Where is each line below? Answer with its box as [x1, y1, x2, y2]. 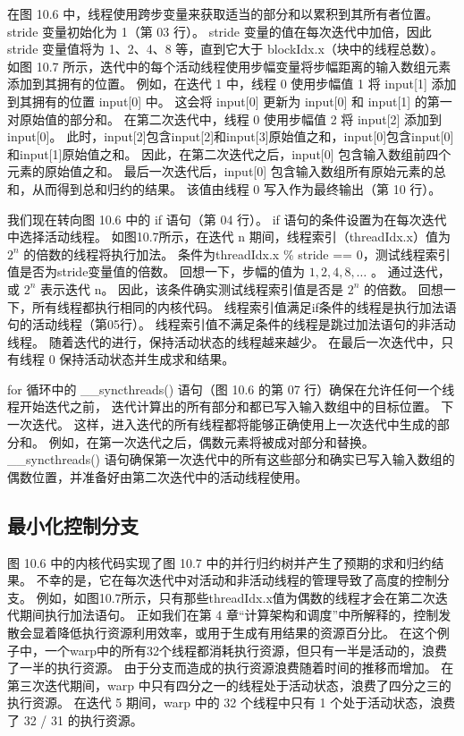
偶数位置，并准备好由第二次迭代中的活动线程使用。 [7, 467, 308, 486]
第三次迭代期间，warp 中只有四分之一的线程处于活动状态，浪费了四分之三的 [7, 675, 451, 694]
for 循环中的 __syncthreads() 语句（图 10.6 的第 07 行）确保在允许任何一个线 [7, 379, 455, 398]
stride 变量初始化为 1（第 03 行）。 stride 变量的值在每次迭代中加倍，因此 [7, 21, 432, 40]
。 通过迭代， [370, 262, 451, 281]
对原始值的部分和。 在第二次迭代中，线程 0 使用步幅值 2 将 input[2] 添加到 [7, 109, 443, 128]
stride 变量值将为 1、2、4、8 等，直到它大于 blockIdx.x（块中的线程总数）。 [7, 39, 443, 58]
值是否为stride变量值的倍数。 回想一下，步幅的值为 [7, 262, 306, 281]
